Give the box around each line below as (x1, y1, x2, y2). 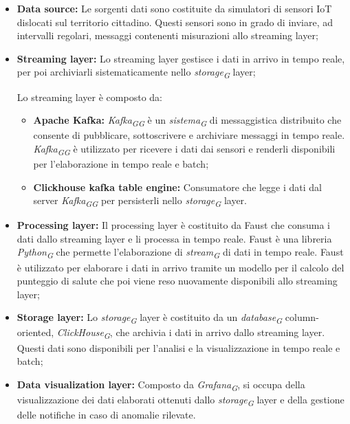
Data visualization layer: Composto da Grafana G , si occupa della (17, 377, 305, 393)
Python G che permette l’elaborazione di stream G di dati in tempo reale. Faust (17, 245, 344, 261)
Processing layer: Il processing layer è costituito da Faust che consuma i (17, 218, 331, 232)
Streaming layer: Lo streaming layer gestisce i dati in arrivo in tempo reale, (17, 51, 345, 65)
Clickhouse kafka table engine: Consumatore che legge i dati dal (33, 179, 322, 194)
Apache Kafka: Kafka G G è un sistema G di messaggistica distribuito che (33, 113, 342, 129)
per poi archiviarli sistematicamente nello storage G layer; (17, 65, 256, 81)
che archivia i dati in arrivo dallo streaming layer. (116, 325, 325, 339)
